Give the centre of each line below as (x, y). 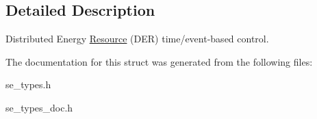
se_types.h (28, 84)
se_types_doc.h (39, 107)
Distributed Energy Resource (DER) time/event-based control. (137, 39)
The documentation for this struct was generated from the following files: (159, 61)
